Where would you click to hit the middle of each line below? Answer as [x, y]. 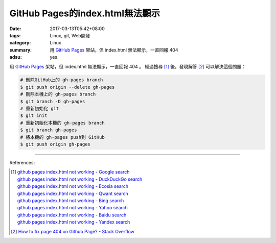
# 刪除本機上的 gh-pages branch [58, 94]
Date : [15, 29]
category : [20, 43]
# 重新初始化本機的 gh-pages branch [62, 123]
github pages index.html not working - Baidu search [72, 215]
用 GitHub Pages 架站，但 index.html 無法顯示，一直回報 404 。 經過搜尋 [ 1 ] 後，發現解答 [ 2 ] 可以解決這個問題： [128, 66]
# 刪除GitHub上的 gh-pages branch [62, 80]
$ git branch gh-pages [49, 130]
